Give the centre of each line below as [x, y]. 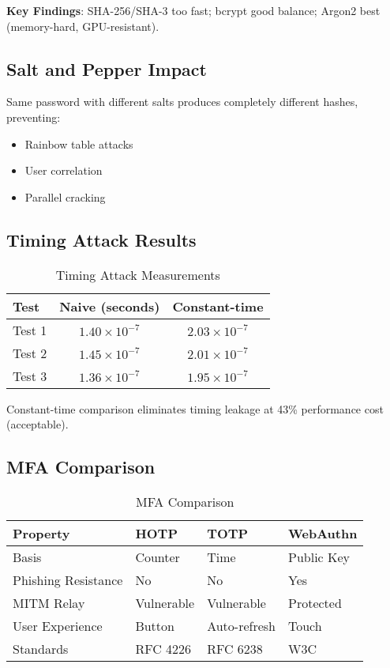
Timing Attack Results [101, 239]
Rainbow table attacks [79, 143]
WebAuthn [323, 533]
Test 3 [30, 376]
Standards [41, 648]
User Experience [58, 625]
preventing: [34, 117]
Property [41, 533]
